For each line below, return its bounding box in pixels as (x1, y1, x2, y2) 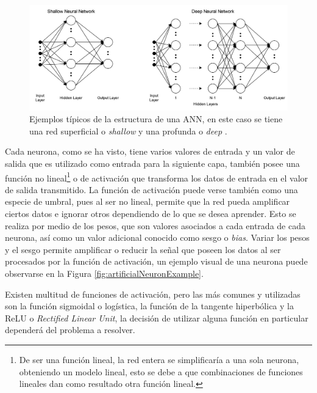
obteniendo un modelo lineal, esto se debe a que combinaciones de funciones (19, 365, 303, 378)
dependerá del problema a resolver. (5, 323, 135, 336)
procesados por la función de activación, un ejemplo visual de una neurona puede (5, 255, 308, 268)
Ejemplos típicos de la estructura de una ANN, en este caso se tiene (29, 112, 283, 125)
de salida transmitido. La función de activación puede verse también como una (5, 183, 298, 196)
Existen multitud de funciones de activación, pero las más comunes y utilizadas (5, 287, 301, 300)
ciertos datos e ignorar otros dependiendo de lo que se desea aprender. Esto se (5, 207, 296, 220)
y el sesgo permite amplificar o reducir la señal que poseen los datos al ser (5, 243, 281, 255)
